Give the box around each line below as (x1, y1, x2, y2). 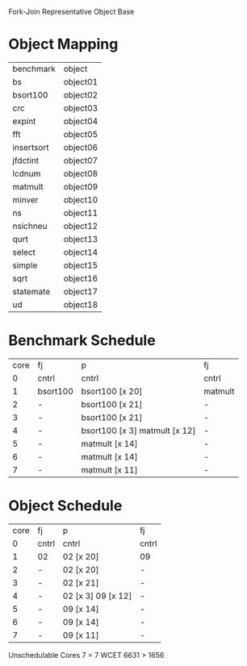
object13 (63, 233, 98, 244)
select (12, 246, 36, 257)
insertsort (12, 141, 49, 152)
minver (12, 194, 39, 205)
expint (12, 115, 36, 127)
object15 (63, 260, 98, 271)
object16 (63, 273, 98, 284)
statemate (12, 285, 51, 297)
